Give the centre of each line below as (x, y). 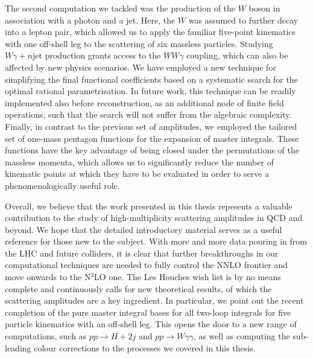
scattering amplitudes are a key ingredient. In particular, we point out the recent (154, 300)
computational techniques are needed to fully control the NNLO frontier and (147, 265)
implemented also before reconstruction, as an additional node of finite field (144, 102)
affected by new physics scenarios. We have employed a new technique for (141, 67)
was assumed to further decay (243, 20)
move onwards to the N (48, 277)
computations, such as (46, 336)
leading (18, 347)
